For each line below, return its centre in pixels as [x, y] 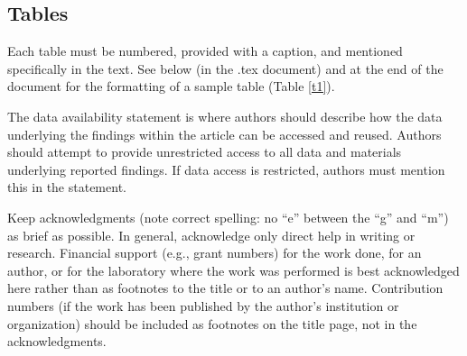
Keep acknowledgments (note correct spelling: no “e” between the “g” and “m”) [228, 217]
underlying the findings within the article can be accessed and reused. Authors [224, 134]
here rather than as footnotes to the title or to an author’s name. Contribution [225, 288]
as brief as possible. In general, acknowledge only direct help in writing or [211, 235]
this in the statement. [67, 187]
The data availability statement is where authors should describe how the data [225, 116]
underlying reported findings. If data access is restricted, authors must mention [226, 169]
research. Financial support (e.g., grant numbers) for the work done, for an [215, 253]
